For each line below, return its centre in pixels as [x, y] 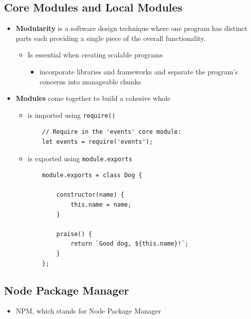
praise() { [74, 234]
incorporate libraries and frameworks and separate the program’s [139, 71]
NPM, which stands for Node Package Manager [88, 311]
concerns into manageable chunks [90, 81]
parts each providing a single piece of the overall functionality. [111, 38]
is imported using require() [72, 115]
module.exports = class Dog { [92, 175]
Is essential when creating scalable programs [95, 55]
